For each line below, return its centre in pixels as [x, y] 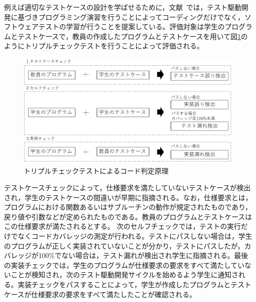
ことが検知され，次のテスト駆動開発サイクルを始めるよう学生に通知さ [125, 275]
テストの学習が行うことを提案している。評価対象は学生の [131, 26]
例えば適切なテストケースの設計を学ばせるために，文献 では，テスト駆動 [123, 7]
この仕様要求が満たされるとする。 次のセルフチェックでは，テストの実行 [123, 226]
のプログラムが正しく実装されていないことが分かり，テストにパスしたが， [124, 245]
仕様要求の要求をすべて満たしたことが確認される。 [114, 294]
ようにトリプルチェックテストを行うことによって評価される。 [104, 46]
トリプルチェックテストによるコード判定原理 [96, 171]
